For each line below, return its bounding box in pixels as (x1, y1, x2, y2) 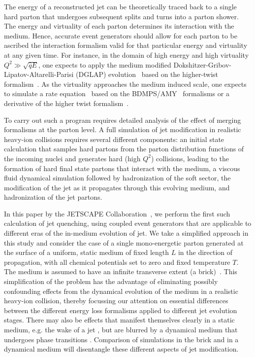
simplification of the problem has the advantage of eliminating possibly (4, 276, 218, 286)
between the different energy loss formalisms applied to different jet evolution (4, 305, 237, 315)
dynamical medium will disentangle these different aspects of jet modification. (4, 344, 239, 354)
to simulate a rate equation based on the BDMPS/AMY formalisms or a (4, 88, 229, 99)
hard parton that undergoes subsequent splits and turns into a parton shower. (4, 11, 239, 21)
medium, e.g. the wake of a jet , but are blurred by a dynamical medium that (4, 324, 238, 334)
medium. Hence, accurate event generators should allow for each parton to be (4, 30, 237, 40)
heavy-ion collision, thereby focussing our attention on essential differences (4, 295, 228, 306)
